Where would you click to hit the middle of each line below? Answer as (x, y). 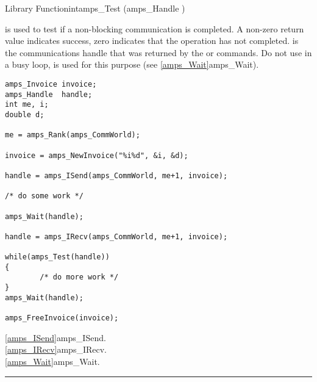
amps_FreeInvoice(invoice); (62, 318)
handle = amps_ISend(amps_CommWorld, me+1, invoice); (116, 175)
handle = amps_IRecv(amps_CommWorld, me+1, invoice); (116, 236)
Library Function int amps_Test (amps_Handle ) (95, 8)
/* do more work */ (79, 277)
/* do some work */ (44, 196)
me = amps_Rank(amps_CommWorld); (73, 135)
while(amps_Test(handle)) (57, 257)
